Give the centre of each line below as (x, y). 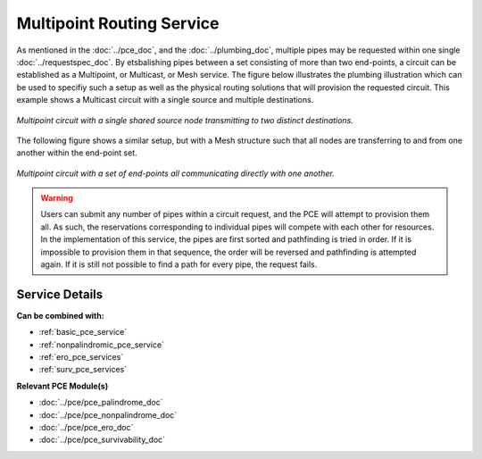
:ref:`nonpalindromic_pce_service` (102, 345)
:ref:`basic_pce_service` (83, 332)
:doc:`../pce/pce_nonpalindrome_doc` (108, 414)
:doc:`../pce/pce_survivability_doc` (102, 440)
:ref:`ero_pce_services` (81, 357)
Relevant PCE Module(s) (62, 386)
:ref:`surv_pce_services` (83, 370)
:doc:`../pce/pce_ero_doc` (86, 428)
